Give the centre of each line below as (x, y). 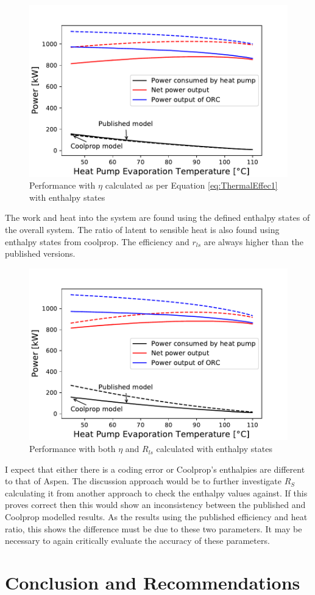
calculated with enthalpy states (214, 449)
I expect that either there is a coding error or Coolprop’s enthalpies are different (155, 469)
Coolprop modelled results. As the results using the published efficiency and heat (156, 517)
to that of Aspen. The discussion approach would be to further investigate (143, 481)
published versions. (40, 253)
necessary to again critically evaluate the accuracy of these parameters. (137, 541)
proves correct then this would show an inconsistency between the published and (155, 505)
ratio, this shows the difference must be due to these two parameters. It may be (154, 528)
